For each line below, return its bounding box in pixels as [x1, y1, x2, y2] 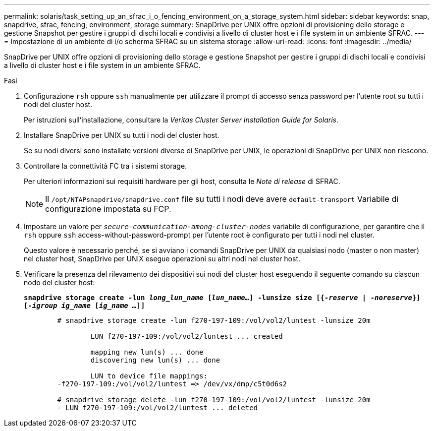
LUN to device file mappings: [90, 372, 208, 380]
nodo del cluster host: [24, 278, 95, 287]
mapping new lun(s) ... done [90, 348, 204, 356]
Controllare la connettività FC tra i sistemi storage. [24, 162, 187, 170]
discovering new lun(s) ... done [90, 356, 220, 364]
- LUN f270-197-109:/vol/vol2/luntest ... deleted [57, 404, 258, 412]
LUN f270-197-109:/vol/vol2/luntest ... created [90, 332, 283, 340]
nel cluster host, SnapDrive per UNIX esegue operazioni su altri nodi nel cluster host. [24, 254, 300, 263]
